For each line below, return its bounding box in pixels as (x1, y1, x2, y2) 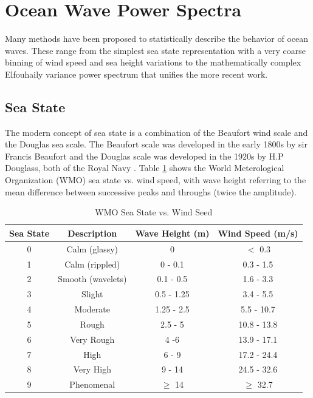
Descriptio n (67, 226, 117, 239)
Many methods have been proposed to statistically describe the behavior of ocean (5, 32, 309, 45)
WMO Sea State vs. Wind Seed (95, 206, 213, 218)
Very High (73, 363, 111, 376)
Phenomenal (69, 378, 115, 391)
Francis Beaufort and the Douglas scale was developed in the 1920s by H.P (5, 149, 284, 162)
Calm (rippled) (64, 257, 120, 270)
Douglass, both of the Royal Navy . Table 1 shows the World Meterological (5, 161, 284, 174)
